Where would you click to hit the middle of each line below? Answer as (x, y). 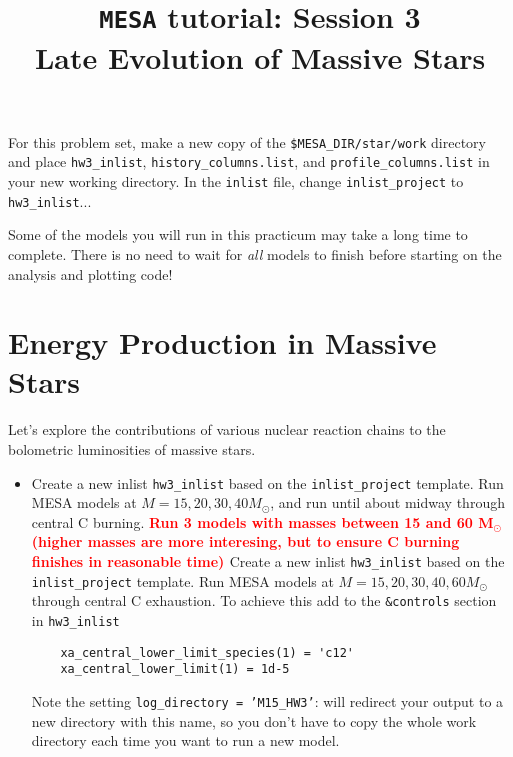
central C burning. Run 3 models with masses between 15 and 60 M (262, 521)
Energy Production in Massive (222, 342)
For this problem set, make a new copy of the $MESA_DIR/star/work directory (247, 141)
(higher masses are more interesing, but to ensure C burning (245, 541)
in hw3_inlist (75, 620)
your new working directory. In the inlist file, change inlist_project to (236, 181)
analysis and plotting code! (90, 273)
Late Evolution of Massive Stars (260, 56)
